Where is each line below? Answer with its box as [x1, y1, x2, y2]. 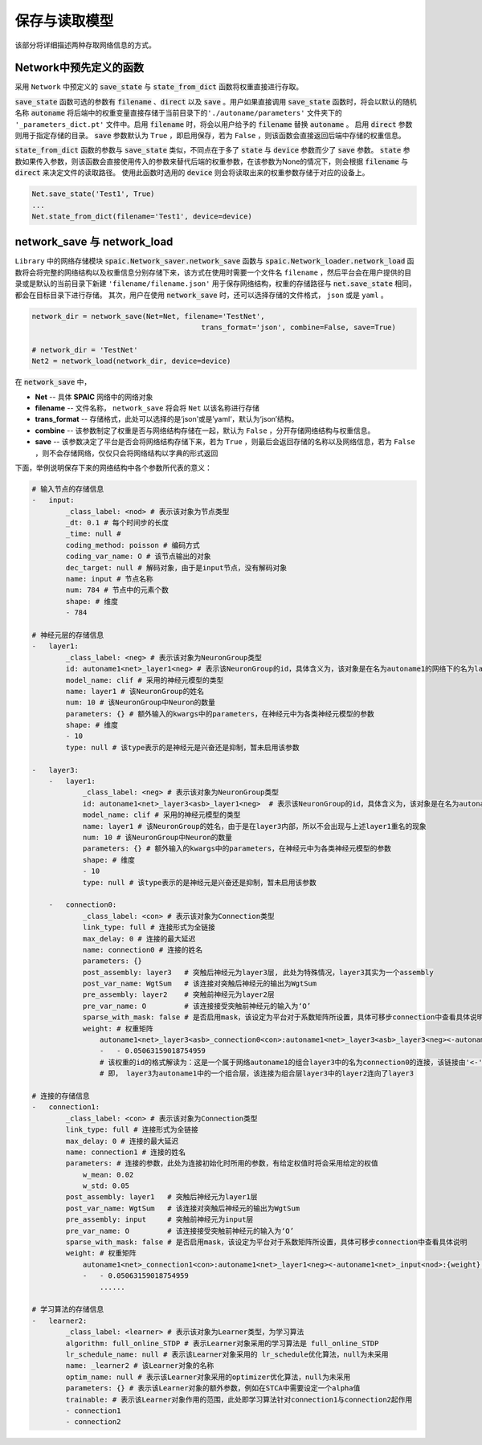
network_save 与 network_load [14, 235, 174, 249]
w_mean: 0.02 [82, 1169, 134, 1179]
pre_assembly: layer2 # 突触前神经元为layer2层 [82, 990, 275, 999]
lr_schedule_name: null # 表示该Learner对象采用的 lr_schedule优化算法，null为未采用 [65, 1349, 389, 1359]
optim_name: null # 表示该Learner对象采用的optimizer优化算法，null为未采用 [65, 1372, 351, 1382]
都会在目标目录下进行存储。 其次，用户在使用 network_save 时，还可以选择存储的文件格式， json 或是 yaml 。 [14, 290, 389, 300]
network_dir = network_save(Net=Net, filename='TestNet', [31, 312, 265, 320]
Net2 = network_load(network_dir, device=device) [31, 357, 231, 365]
